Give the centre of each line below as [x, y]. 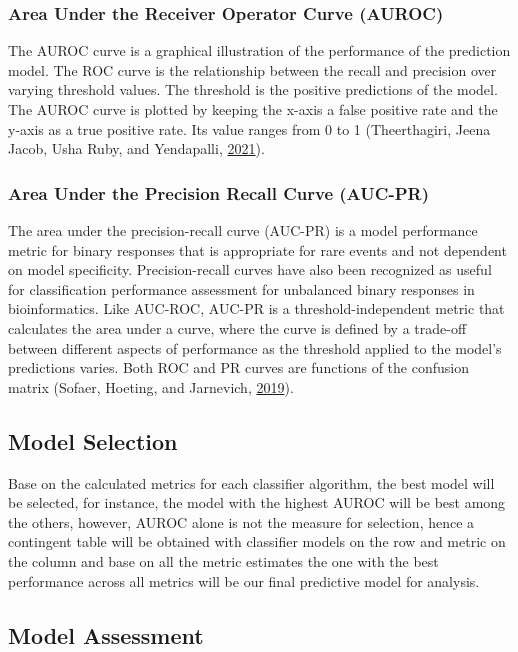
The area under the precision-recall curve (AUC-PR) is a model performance [243, 230]
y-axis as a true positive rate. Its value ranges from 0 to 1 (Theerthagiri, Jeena [249, 128]
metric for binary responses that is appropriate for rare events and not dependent [257, 249]
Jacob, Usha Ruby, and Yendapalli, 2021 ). [136, 148]
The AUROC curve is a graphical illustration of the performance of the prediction [259, 50]
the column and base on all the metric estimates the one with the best [223, 560]
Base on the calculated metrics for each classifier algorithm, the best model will [251, 482]
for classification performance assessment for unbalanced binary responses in [241, 288]
